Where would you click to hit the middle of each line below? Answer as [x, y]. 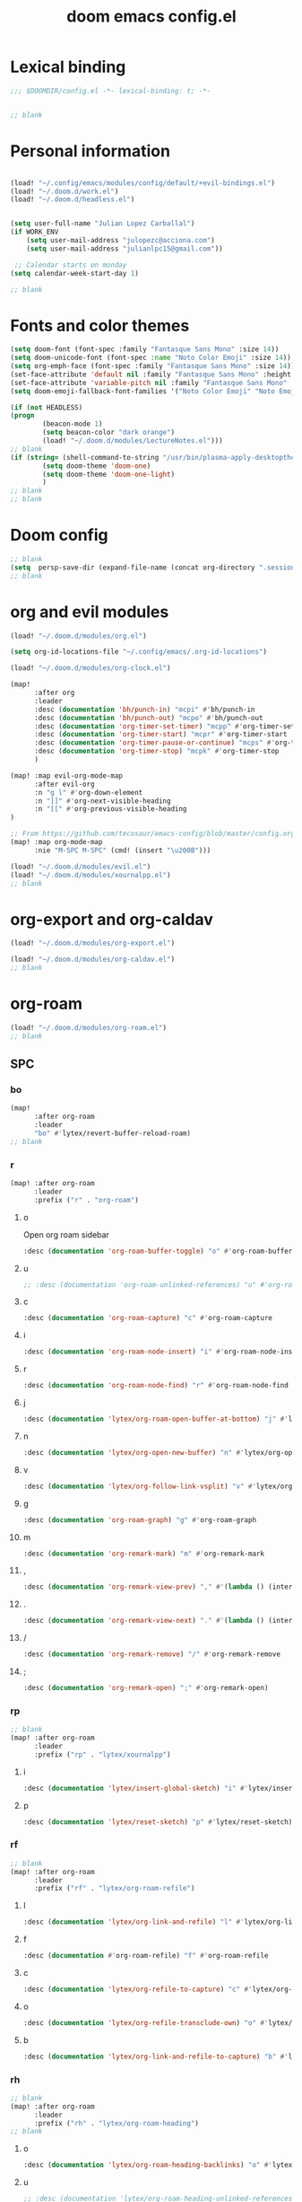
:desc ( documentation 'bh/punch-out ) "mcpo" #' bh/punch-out [148, 718]
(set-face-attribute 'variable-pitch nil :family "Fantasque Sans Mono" [149, 383]
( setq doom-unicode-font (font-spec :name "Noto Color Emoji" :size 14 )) [151, 358]
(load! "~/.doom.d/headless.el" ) [73, 199]
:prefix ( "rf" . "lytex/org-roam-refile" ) [114, 1889]
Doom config [59, 535]
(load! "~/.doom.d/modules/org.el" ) [78, 636]
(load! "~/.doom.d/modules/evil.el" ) [81, 867]
